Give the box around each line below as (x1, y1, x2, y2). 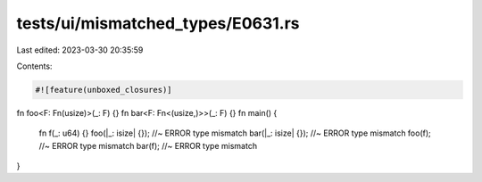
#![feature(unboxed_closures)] (35, 85, 173, 95)
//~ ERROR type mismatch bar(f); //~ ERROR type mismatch (38, 140, 258, 151)
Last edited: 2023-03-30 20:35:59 (16, 45, 144, 55)
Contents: (16, 61, 53, 71)
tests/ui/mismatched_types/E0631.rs (16, 13, 300, 33)
